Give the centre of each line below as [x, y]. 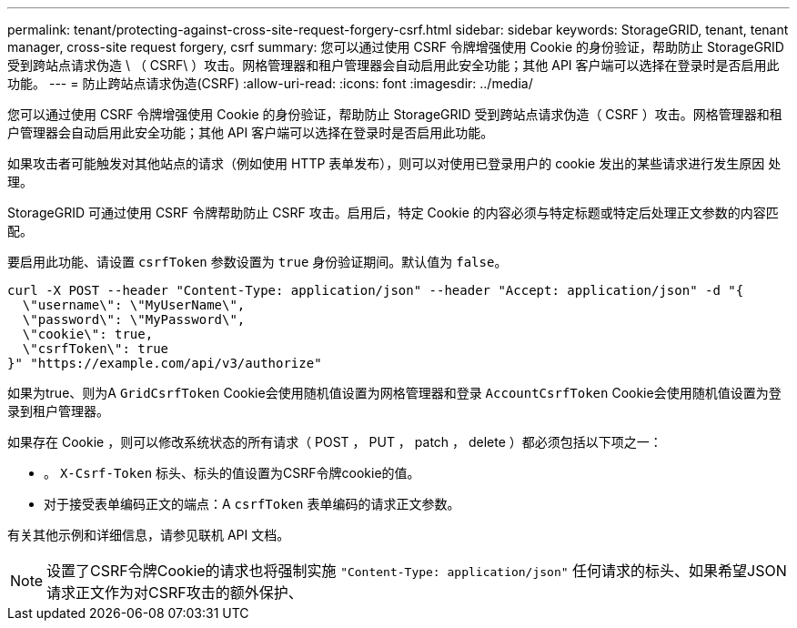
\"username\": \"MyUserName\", [134, 305]
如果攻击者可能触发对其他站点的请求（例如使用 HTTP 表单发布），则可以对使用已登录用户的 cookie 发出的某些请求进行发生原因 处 [394, 163]
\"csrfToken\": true [96, 349]
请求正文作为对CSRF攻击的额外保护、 [175, 593]
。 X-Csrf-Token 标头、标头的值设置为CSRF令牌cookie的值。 [232, 473]
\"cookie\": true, [88, 334]
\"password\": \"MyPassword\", [134, 319]
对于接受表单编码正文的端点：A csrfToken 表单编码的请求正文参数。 [252, 504]
